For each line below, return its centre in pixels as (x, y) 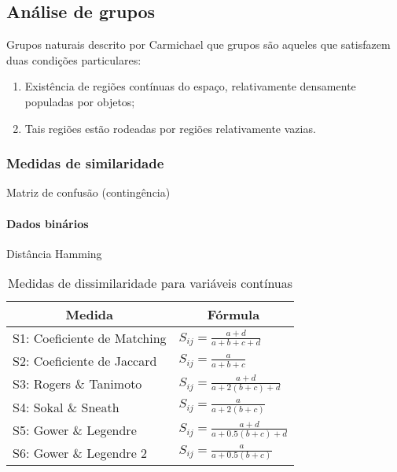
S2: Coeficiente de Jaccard (85, 361)
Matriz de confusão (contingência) (88, 192)
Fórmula (233, 315)
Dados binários (48, 223)
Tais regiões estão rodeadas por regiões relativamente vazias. (170, 128)
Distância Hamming (54, 253)
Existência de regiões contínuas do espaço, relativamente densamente (190, 86)
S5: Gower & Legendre (75, 430)
